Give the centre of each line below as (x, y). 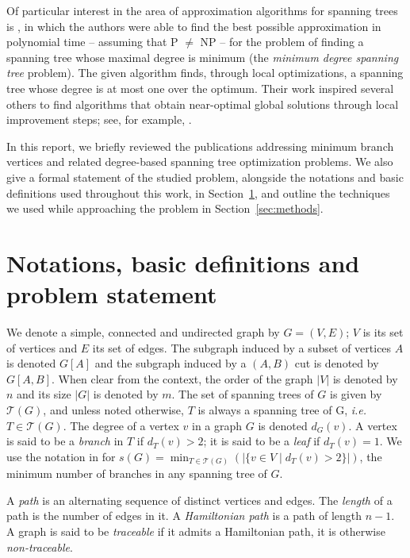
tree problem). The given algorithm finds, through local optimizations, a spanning (205, 73)
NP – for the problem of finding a (282, 42)
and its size (44, 394)
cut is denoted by (337, 363)
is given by (356, 394)
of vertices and (42, 347)
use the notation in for (61, 456)
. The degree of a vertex (121, 425)
